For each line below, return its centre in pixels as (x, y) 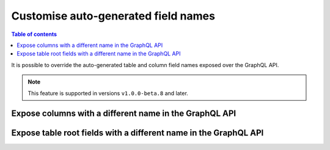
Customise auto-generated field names (113, 16)
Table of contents (34, 34)
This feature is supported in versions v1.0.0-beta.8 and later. (108, 93)
